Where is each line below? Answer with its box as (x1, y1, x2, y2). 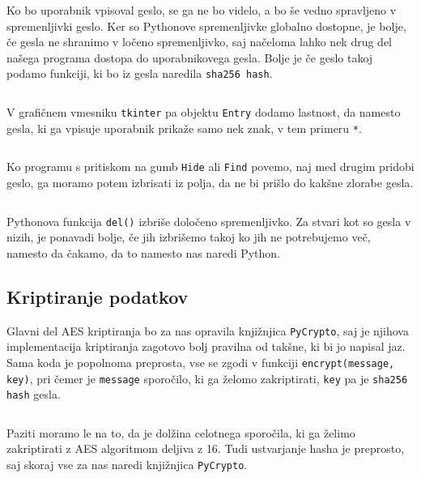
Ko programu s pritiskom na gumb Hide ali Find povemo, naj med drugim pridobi (6, 158, 415, 175)
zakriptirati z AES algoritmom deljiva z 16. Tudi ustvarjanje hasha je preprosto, (6, 440, 405, 457)
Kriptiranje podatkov (6, 284, 189, 309)
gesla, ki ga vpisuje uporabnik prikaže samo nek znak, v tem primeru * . (6, 119, 362, 136)
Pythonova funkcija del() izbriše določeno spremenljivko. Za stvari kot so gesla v (6, 212, 411, 229)
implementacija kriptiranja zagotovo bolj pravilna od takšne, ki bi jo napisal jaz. (6, 338, 406, 355)
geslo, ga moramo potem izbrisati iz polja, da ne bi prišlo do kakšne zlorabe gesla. (6, 174, 414, 190)
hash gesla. (6, 386, 61, 403)
